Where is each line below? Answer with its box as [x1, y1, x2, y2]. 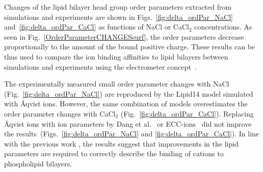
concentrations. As [194, 21, 252, 32]
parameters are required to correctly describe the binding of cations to [4, 148, 224, 159]
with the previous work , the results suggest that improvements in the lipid [4, 138, 239, 149]
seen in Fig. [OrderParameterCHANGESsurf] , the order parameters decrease [4, 31, 244, 42]
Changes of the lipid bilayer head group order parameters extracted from [4, 2, 232, 12]
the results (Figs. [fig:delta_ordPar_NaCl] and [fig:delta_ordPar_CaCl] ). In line [4, 128, 259, 139]
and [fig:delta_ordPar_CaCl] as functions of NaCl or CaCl [4, 21, 189, 32]
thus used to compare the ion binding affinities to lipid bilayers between [4, 51, 228, 62]
